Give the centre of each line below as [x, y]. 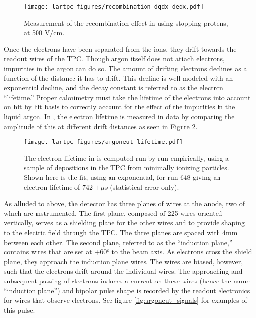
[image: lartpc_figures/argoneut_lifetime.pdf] [103, 142]
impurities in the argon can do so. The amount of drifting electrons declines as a [126, 68]
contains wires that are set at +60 [55, 252]
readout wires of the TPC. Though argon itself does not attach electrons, [114, 58]
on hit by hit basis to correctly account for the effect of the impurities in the [120, 107]
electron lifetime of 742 [58, 187]
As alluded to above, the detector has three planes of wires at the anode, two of [125, 203]
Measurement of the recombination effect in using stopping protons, [126, 22]
